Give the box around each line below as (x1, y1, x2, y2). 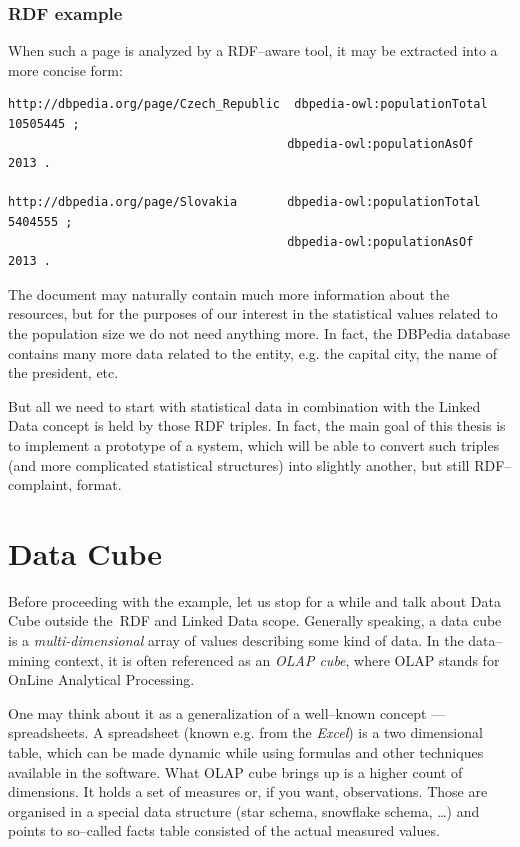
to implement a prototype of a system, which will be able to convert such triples (8, 434, 500, 455)
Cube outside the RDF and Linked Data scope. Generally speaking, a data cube (8, 610, 502, 631)
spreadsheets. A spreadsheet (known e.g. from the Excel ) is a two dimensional (8, 722, 483, 743)
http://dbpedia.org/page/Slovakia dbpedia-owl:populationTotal (8, 195, 481, 210)
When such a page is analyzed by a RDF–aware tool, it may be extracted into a (8, 40, 498, 61)
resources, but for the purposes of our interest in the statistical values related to (8, 303, 498, 324)
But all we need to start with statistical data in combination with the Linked (8, 395, 481, 416)
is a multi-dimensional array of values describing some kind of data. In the (8, 630, 464, 650)
